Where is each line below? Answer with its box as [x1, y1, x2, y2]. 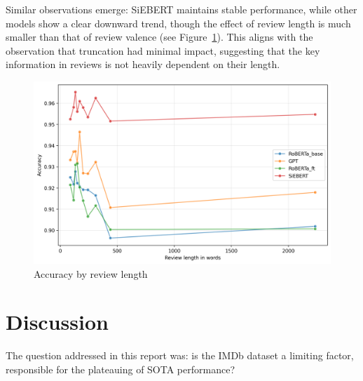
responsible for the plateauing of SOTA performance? [6, 361, 235, 376]
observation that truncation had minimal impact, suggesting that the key [6, 43, 320, 58]
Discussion [6, 307, 109, 336]
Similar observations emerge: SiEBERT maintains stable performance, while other [6, 2, 357, 16]
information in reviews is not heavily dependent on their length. [6, 57, 280, 72]
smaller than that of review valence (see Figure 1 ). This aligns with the [6, 29, 313, 44]
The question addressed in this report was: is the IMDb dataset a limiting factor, [6, 348, 354, 363]
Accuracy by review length [34, 266, 148, 281]
